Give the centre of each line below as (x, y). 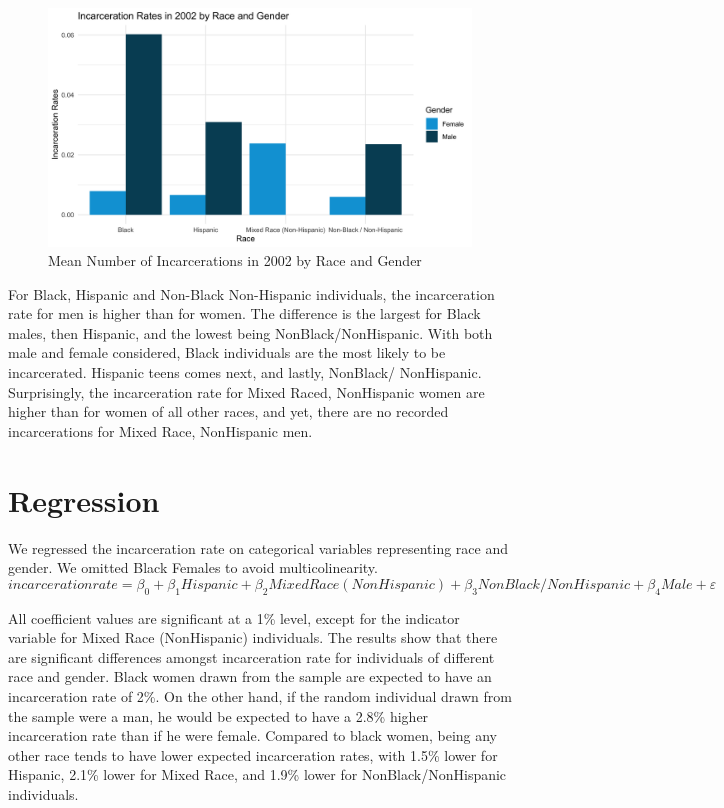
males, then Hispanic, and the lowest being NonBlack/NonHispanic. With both (250, 332)
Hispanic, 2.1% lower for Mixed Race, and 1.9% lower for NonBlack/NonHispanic (257, 774)
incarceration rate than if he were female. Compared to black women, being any (253, 735)
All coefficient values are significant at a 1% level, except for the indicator (234, 617)
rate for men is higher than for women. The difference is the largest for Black (244, 313)
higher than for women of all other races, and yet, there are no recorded (228, 411)
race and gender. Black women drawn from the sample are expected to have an (250, 676)
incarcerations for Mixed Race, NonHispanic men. (160, 430)
